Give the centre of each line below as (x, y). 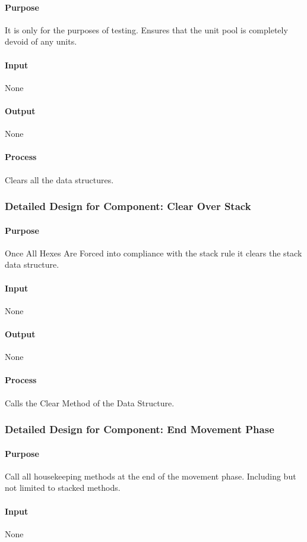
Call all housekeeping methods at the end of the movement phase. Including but (151, 476)
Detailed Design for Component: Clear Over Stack (128, 206)
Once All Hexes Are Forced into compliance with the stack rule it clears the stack (153, 253)
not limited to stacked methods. (63, 488)
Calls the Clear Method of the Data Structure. (90, 402)
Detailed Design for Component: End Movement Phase (140, 429)
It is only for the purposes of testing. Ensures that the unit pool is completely (146, 29)
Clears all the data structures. (59, 179)
